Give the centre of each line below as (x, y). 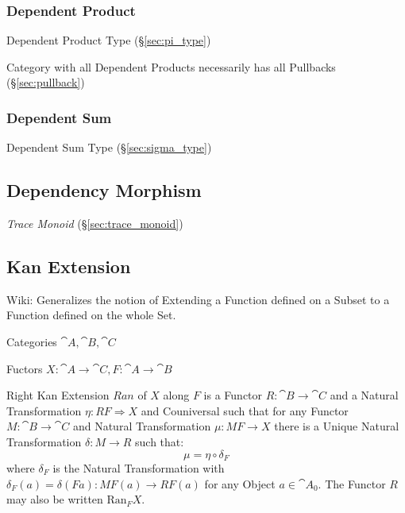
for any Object (240, 483)
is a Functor (233, 395)
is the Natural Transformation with (139, 468)
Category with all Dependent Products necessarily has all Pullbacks (171, 66)
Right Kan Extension (58, 395)
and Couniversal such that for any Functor (245, 410)
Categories (32, 341)
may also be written (55, 499)
